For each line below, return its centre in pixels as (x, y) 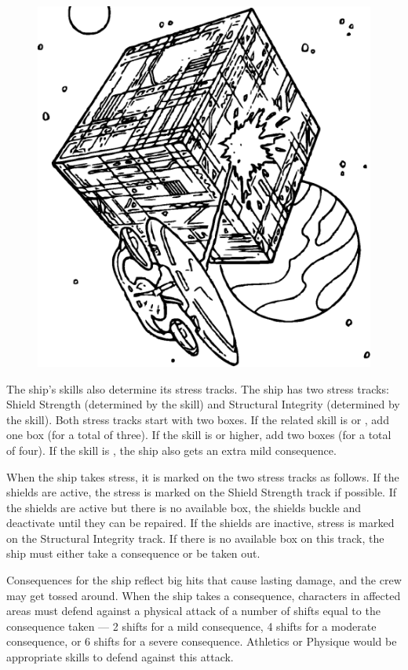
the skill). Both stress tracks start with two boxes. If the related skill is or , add (198, 419)
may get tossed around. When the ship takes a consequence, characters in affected (204, 595)
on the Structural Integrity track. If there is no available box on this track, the (195, 538)
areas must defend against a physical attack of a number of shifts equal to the (193, 611)
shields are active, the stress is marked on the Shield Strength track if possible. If (202, 492)
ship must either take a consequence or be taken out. (133, 553)
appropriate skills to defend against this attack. (120, 657)
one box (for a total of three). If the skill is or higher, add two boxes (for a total (199, 435)
